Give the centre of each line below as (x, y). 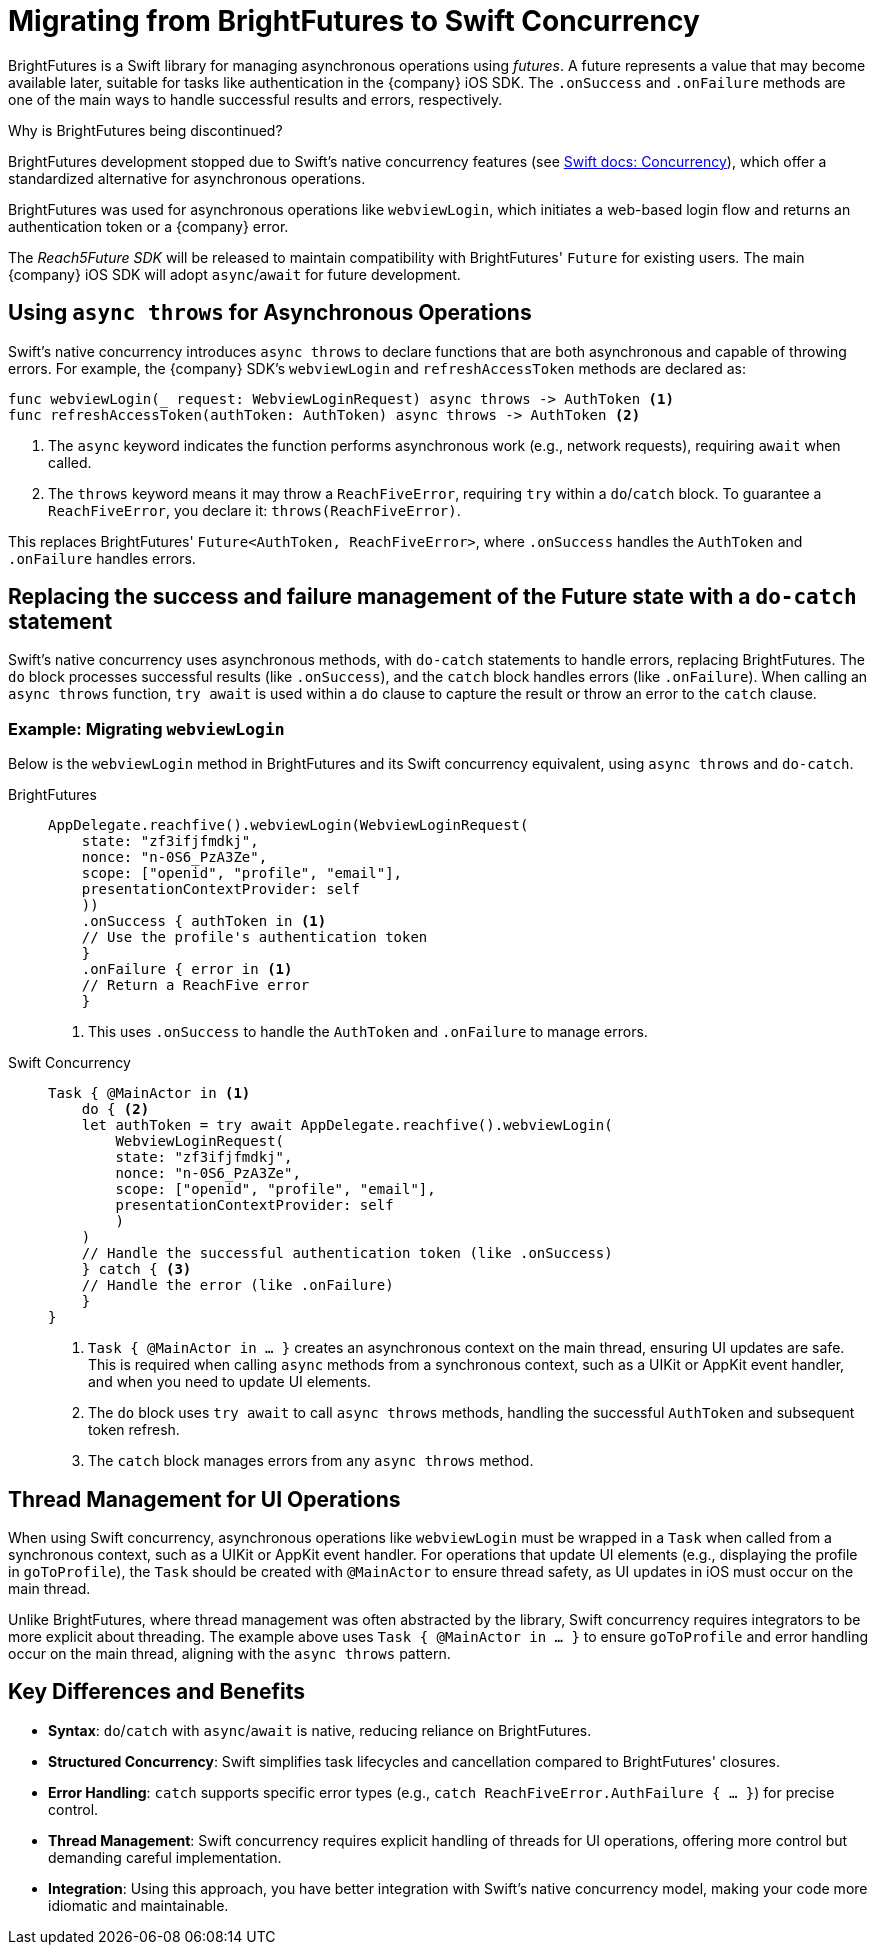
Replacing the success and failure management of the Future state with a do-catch (432, 597)
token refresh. (134, 1430)
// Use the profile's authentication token (254, 937)
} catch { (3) (136, 1269)
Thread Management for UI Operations (204, 1499)
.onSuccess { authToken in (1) (204, 921)
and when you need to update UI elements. (230, 1382)
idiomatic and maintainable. (138, 1905)
